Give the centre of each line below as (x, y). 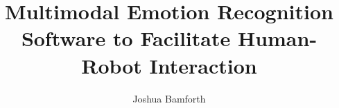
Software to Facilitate (126, 38)
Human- (277, 38)
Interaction (203, 65)
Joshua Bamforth (169, 98)
